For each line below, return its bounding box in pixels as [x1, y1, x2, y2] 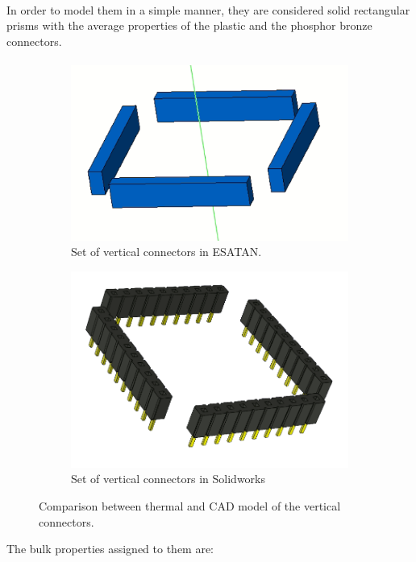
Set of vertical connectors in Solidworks [71, 470, 265, 487]
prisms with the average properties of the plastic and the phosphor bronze [6, 17, 372, 34]
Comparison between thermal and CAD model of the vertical [39, 497, 341, 514]
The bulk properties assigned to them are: [6, 540, 214, 557]
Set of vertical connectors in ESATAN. [71, 243, 262, 260]
